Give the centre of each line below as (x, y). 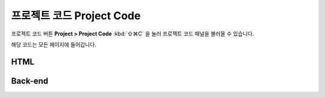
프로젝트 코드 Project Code (76, 16)
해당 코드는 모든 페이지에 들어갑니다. (54, 44)
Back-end (30, 81)
